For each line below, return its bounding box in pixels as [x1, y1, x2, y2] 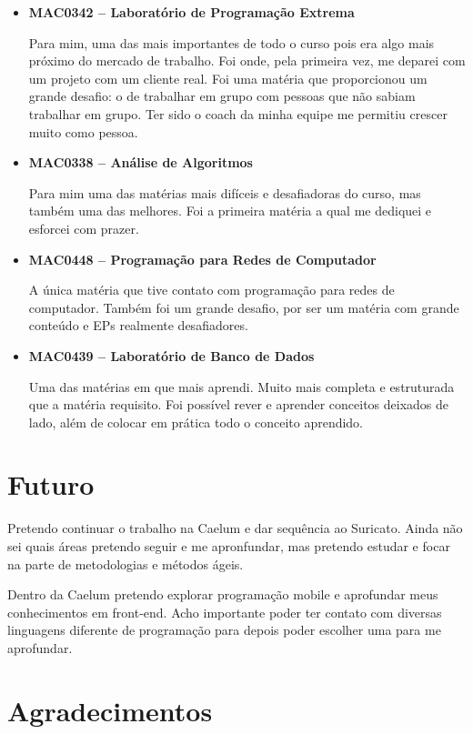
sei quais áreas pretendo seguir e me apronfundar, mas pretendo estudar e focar [7, 537, 450, 555]
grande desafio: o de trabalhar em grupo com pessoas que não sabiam [28, 86, 416, 106]
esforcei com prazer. [28, 218, 139, 237]
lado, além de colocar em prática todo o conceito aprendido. [28, 412, 364, 431]
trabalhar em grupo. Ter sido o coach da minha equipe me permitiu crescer [28, 104, 448, 123]
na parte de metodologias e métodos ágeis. [7, 554, 244, 573]
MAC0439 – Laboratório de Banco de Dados [28, 346, 315, 365]
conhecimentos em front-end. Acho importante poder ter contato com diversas [7, 602, 442, 621]
